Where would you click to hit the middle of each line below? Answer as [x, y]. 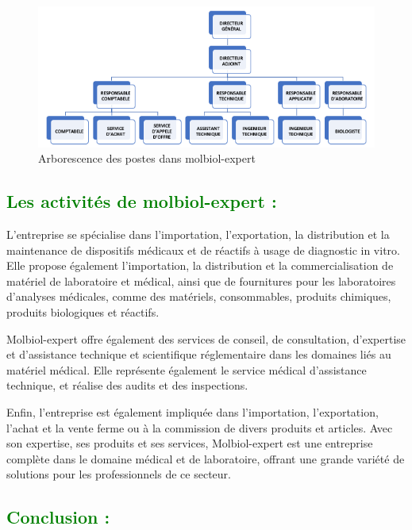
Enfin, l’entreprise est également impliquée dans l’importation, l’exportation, [193, 411]
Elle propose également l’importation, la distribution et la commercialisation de [200, 265]
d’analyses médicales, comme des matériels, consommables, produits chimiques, [199, 296]
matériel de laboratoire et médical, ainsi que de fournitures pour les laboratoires [201, 280]
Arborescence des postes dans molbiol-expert [147, 158]
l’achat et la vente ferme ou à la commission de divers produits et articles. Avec [200, 427]
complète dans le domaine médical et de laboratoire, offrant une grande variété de [206, 458]
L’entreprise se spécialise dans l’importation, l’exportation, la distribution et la [198, 234]
